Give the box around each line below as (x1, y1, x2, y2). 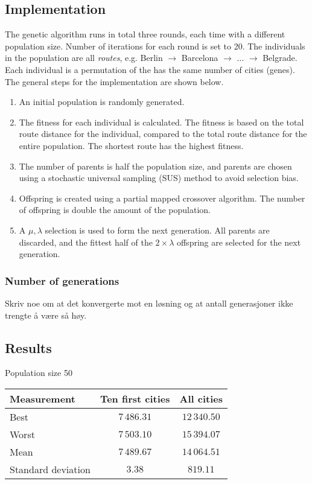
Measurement (10, 391, 75, 406)
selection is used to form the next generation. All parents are (45, 223, 270, 236)
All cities (179, 391, 223, 406)
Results (5, 338, 52, 357)
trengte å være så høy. (5, 308, 87, 321)
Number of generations (5, 273, 119, 288)
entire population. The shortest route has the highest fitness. (19, 139, 244, 151)
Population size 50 (5, 366, 72, 379)
